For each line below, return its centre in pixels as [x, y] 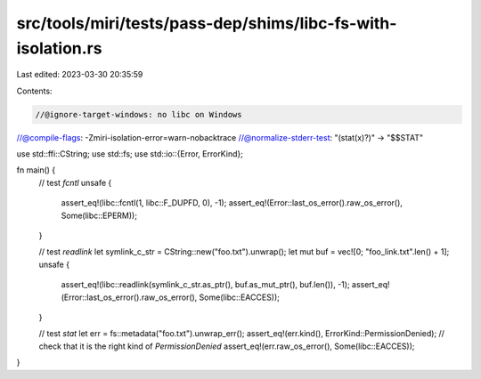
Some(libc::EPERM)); [99, 215]
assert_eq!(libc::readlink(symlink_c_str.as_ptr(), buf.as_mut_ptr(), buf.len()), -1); [206, 285]
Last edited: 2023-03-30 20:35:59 [80, 75]
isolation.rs [59, 48]
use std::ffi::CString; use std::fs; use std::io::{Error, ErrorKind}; [130, 154]
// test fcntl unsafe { [75, 182]
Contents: [34, 91]
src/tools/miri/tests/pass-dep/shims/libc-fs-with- [207, 23]
